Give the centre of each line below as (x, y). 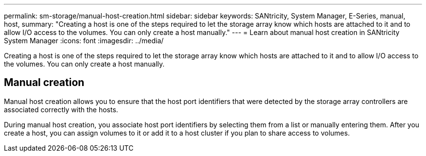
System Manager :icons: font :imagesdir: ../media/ (84, 41)
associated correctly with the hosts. (61, 109)
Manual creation (44, 83)
